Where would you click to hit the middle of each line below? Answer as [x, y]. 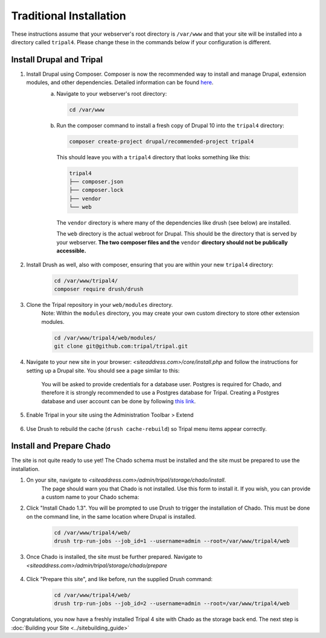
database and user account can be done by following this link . [119, 401]
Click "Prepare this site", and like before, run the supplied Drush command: [119, 579]
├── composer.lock [96, 190]
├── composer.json [96, 181]
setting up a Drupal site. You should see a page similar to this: [103, 370]
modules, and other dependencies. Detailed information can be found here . [120, 82]
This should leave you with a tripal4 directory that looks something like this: [153, 157]
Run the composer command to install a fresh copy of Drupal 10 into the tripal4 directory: [171, 125]
